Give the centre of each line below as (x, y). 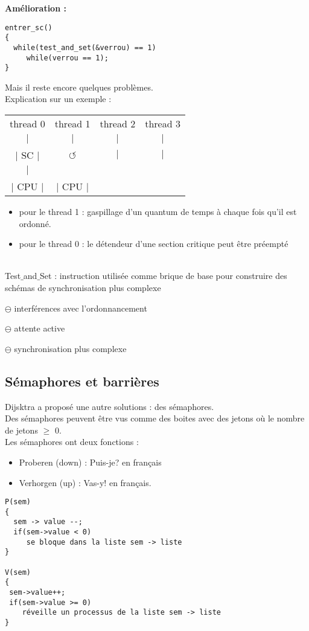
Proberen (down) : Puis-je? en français (90, 462)
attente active (40, 328)
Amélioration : (36, 8)
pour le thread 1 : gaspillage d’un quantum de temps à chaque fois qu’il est (158, 212)
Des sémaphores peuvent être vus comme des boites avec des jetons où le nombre (155, 418)
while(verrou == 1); (67, 58)
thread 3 (163, 124)
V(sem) (18, 572)
